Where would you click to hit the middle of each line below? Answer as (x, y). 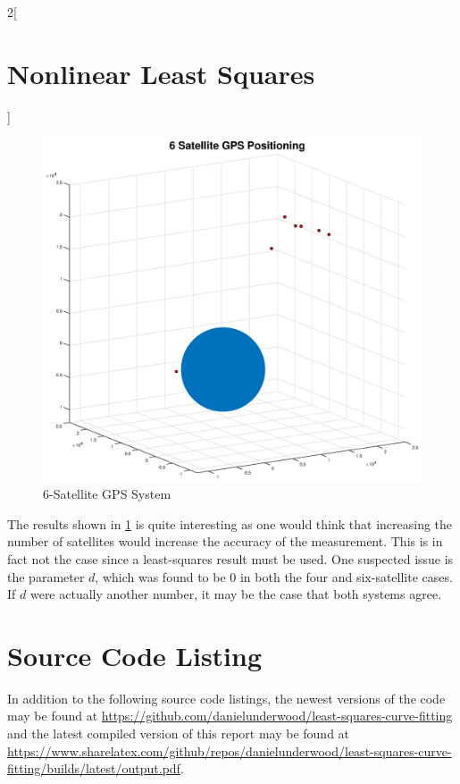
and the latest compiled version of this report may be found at (179, 733)
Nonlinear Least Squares (161, 73)
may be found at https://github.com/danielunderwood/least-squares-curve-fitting (230, 716)
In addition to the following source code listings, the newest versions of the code (226, 698)
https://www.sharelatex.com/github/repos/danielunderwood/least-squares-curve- (230, 750)
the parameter (46, 576)
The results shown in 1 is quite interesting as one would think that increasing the (230, 523)
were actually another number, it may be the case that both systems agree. (236, 594)
